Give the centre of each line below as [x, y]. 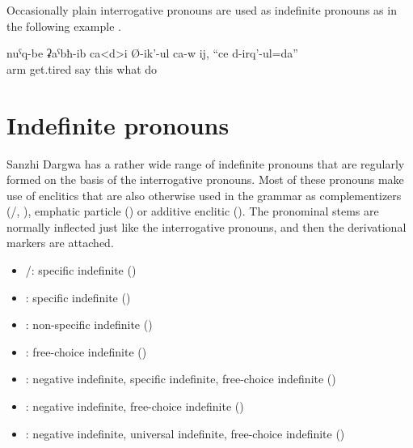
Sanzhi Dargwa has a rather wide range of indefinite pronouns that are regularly [206, 163]
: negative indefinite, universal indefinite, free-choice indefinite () [185, 433]
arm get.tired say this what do [82, 68]
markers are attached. [60, 243]
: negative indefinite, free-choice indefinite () [135, 406]
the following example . [64, 26]
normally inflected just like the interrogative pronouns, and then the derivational [206, 226]
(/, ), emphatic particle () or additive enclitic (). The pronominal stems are [193, 211]
